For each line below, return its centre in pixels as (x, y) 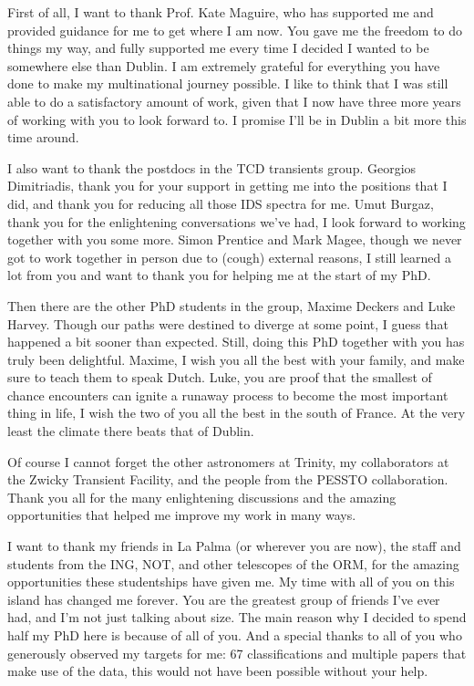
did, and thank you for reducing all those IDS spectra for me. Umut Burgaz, (221, 203)
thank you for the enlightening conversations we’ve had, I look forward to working (237, 221)
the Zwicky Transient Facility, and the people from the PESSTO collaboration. (228, 479)
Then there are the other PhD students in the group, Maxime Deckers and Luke (232, 305)
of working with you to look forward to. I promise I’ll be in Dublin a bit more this (237, 119)
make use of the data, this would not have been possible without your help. (218, 671)
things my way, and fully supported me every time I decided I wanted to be (218, 48)
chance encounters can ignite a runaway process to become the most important (228, 395)
